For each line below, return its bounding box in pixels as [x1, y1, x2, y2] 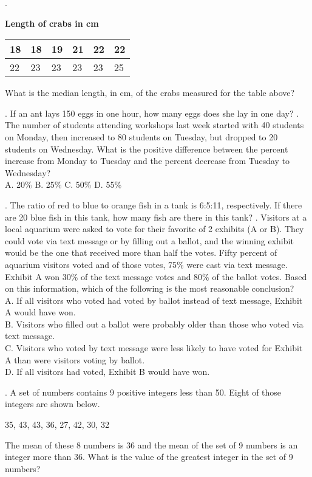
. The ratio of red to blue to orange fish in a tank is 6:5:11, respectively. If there [5, 198, 302, 211]
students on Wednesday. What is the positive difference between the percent [5, 142, 288, 155]
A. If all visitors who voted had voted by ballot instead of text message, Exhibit [5, 293, 303, 306]
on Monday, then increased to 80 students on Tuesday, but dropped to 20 [5, 130, 278, 143]
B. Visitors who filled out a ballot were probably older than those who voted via [5, 317, 304, 330]
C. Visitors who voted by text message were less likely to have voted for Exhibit [5, 341, 303, 354]
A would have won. [5, 306, 76, 318]
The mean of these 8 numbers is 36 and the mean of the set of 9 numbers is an [5, 438, 298, 451]
